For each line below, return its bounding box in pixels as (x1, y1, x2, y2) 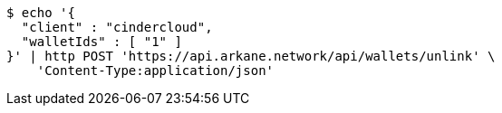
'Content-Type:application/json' (36, 63, 275, 78)
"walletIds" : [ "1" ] (21, 34, 182, 49)
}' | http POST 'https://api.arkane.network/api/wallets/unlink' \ (6, 49, 496, 63)
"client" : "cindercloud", (21, 20, 213, 34)
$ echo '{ (6, 5, 75, 20)
